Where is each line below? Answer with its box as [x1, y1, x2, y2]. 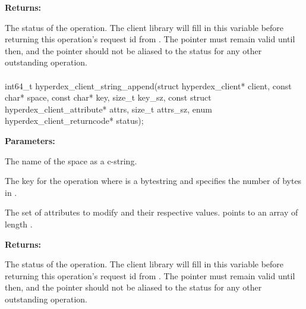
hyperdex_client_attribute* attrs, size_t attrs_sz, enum [5, 102, 212, 115]
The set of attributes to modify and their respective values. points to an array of [5, 206, 298, 219]
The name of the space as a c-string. [5, 154, 137, 167]
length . [5, 217, 33, 230]
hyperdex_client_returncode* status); [5, 114, 144, 127]
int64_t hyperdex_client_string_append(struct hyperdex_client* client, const [5, 79, 292, 92]
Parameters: [5, 134, 55, 146]
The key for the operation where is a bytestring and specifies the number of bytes [5, 174, 302, 187]
